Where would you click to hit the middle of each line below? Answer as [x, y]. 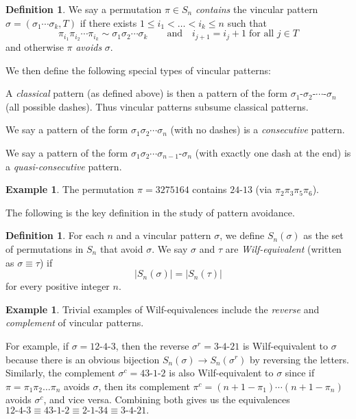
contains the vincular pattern [257, 9]
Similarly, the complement [60, 373]
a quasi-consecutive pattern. [64, 166]
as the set [323, 235]
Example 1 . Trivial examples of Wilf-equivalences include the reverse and [163, 309]
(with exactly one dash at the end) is [273, 153]
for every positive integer [58, 286]
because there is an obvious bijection [83, 359]
